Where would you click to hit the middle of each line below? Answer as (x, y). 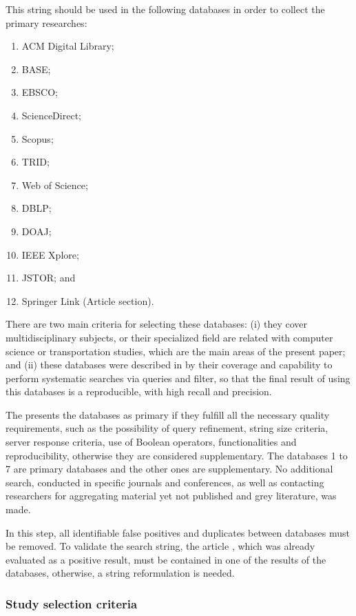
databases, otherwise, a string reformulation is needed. (120, 573)
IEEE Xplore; (50, 254)
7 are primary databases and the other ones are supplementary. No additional (169, 469)
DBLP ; (36, 208)
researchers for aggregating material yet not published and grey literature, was (171, 496)
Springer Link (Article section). (88, 300)
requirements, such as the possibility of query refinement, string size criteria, (167, 428)
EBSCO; (40, 92)
